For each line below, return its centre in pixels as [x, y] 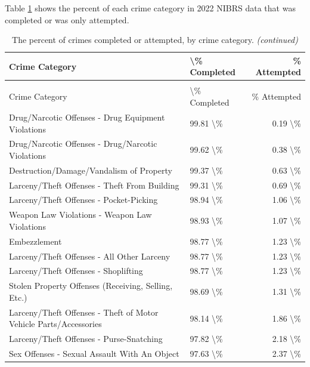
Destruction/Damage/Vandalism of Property [91, 170]
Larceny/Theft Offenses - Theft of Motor [84, 312]
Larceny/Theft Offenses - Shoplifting [76, 271]
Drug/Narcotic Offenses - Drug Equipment [87, 117]
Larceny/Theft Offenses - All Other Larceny [90, 256]
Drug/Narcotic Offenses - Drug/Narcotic [83, 144]
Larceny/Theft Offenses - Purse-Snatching [86, 339]
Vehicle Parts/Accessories [55, 324]
